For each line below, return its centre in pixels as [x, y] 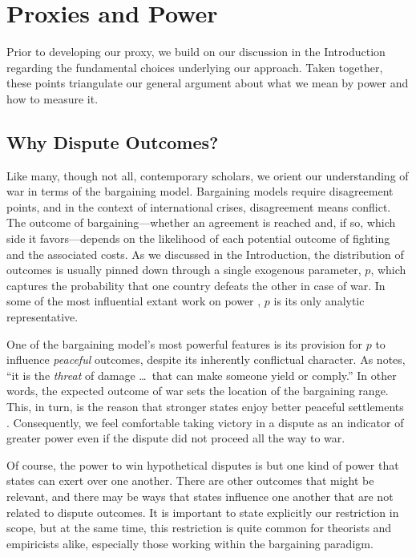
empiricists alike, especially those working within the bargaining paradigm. [190, 543]
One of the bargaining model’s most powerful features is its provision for [185, 343]
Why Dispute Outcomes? [113, 141]
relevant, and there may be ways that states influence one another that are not [200, 496]
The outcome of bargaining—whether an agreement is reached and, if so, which [201, 222]
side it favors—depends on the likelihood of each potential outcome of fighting [198, 238]
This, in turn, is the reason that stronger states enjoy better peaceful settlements [205, 407]
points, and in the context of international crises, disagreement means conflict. [199, 206]
